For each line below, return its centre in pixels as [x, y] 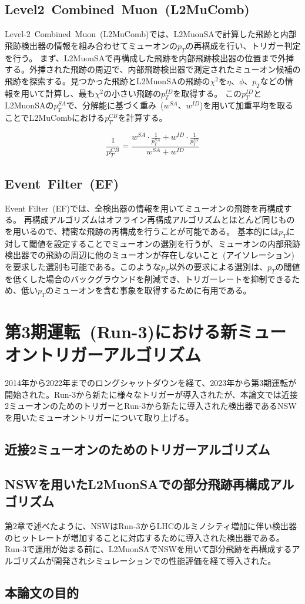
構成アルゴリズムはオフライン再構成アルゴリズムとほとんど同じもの [163, 220]
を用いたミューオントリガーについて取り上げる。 [99, 417]
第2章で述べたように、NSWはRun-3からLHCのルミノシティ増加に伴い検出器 [151, 526]
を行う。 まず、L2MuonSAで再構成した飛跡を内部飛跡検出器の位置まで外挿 [150, 57]
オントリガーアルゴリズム [103, 354]
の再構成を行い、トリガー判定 [243, 45]
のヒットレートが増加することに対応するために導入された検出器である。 [145, 537]
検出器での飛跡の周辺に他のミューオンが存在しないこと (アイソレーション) [150, 255]
